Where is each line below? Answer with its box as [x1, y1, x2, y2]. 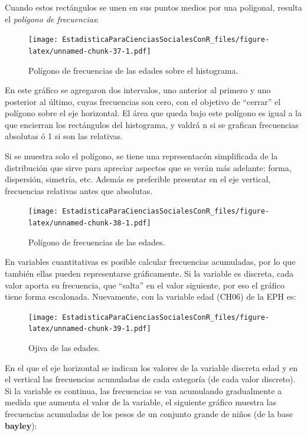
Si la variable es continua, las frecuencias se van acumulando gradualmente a [5, 384, 282, 396]
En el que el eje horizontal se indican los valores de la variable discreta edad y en [5, 361, 298, 373]
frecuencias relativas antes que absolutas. [5, 184, 153, 196]
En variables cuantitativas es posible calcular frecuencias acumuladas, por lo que [5, 255, 296, 268]
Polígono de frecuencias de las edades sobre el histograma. [28, 64, 239, 76]
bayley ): [5, 419, 37, 431]
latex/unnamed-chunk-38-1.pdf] [28, 219, 151, 228]
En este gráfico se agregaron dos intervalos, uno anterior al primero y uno [5, 84, 271, 96]
